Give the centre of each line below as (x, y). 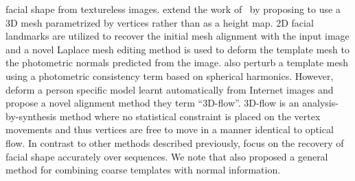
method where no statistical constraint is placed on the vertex (190, 116)
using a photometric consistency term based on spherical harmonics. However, (170, 75)
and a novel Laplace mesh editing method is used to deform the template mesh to (177, 49)
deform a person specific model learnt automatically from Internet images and (170, 89)
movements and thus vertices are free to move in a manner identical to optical (170, 129)
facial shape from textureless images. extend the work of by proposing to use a (173, 9)
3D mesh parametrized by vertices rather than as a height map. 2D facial (160, 22)
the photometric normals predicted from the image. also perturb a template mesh (177, 62)
